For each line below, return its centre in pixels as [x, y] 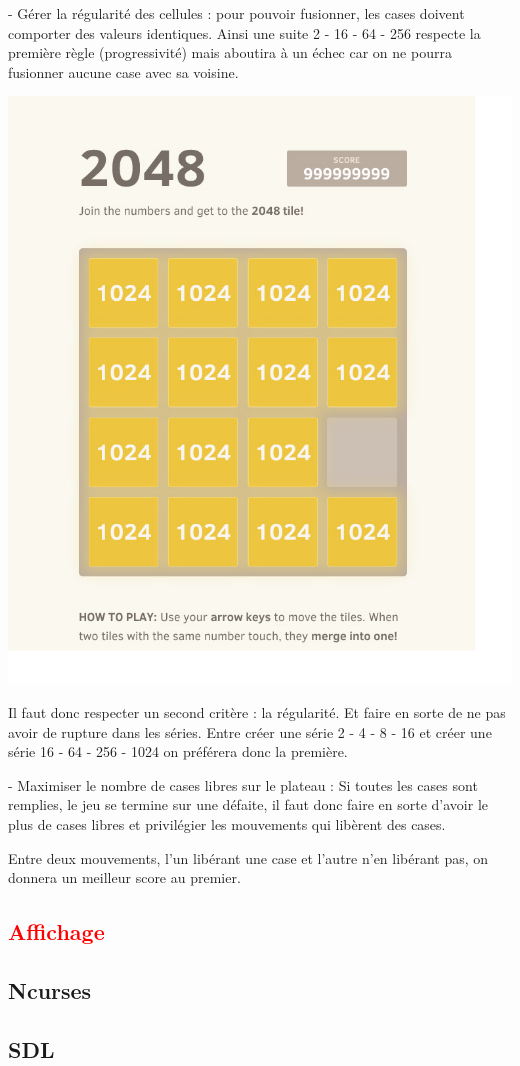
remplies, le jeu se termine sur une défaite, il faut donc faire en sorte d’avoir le [248, 804]
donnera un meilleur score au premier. [124, 877]
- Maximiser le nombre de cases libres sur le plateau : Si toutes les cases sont [243, 784]
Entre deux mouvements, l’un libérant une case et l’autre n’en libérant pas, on [248, 857]
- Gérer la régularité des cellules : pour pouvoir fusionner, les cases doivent [236, 13]
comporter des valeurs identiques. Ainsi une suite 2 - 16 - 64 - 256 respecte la [244, 32]
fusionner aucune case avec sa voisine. [123, 71]
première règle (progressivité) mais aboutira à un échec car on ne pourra [230, 52]
